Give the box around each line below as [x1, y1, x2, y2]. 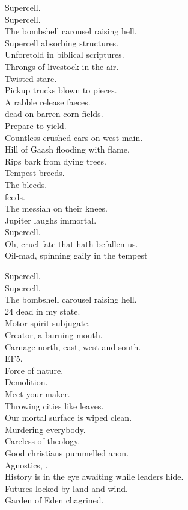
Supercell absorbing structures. [5, 36, 119, 49]
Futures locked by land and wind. [5, 482, 128, 494]
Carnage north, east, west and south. [5, 340, 141, 353]
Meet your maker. [5, 388, 70, 400]
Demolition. [5, 376, 48, 388]
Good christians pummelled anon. [5, 446, 129, 459]
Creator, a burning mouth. [5, 329, 103, 341]
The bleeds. [5, 178, 47, 190]
